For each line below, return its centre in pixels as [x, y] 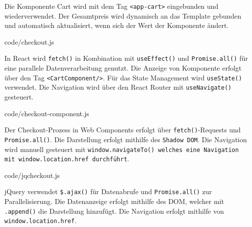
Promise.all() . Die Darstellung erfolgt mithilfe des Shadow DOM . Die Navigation [126, 139]
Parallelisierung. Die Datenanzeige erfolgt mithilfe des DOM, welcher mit [114, 201]
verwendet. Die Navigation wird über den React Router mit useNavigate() [118, 87]
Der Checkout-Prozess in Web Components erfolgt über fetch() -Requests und [123, 130]
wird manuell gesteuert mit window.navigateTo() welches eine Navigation [122, 149]
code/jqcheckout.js [32, 175]
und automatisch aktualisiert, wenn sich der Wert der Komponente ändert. [117, 25]
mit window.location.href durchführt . [67, 159]
